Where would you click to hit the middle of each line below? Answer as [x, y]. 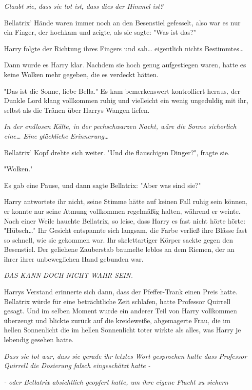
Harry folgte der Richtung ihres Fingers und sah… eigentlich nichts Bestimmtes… [124, 48]
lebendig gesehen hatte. [39, 339]
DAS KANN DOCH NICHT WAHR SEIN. [68, 275]
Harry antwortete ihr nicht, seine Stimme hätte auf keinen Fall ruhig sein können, [126, 201]
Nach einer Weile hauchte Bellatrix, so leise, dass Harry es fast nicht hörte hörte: [125, 220]
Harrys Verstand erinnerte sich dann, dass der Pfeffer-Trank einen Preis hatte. [121, 292]
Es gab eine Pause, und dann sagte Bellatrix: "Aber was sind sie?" [102, 185]
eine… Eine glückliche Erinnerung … [57, 135]
